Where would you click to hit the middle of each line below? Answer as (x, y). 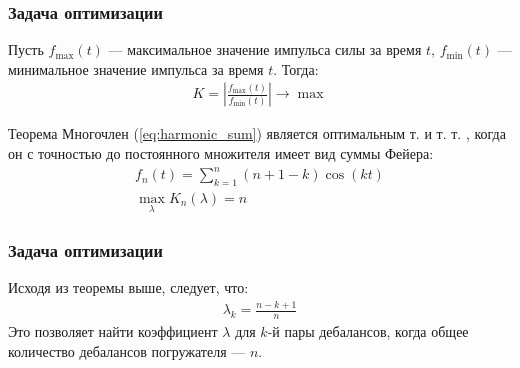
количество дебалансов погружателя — (127, 350)
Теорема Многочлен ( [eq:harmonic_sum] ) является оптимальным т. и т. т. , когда (257, 133)
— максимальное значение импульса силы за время (265, 49)
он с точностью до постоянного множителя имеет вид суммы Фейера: (221, 153)
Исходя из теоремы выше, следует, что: (128, 287)
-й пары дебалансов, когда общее (368, 331)
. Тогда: (296, 68)
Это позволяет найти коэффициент (113, 331)
